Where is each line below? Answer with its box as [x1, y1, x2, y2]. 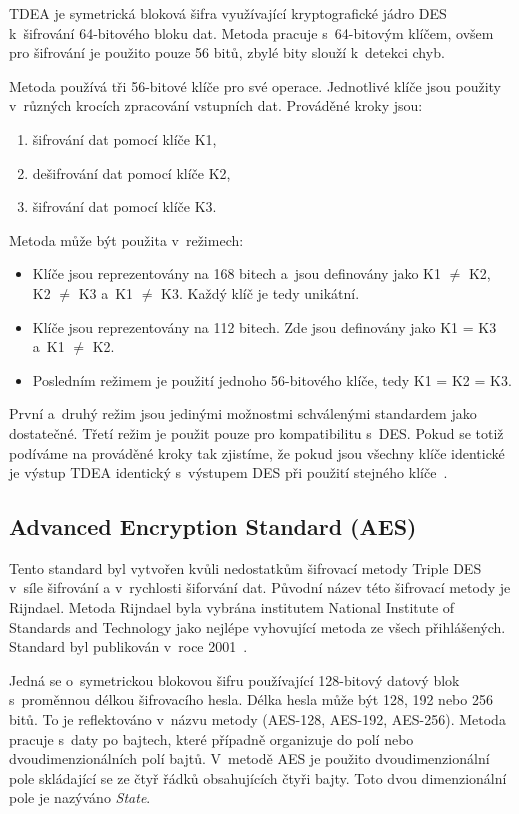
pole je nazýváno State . [9, 787, 151, 808]
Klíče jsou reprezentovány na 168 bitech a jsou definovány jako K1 [32, 263, 441, 284]
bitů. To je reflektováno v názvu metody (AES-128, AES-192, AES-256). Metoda [9, 709, 506, 730]
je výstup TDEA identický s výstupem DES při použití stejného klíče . [9, 462, 448, 483]
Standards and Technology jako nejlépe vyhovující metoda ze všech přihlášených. [9, 616, 506, 637]
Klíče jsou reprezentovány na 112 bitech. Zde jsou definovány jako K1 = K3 [32, 316, 497, 337]
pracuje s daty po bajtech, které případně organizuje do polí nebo [9, 728, 414, 749]
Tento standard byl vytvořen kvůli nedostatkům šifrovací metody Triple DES [9, 557, 482, 578]
